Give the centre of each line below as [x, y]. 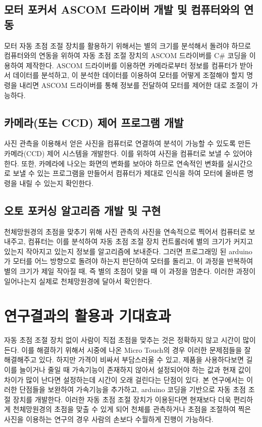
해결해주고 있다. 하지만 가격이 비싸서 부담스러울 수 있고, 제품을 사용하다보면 [124, 360]
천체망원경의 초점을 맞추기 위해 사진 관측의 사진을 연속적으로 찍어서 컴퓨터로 [125, 231]
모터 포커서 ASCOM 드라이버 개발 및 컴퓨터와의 [122, 9]
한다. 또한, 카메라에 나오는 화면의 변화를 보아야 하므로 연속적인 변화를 [114, 163]
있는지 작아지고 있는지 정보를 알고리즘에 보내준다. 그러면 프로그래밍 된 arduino [128, 251]
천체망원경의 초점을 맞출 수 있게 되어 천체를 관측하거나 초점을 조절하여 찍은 [132, 409]
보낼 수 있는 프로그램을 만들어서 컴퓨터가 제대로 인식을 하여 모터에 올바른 [129, 173]
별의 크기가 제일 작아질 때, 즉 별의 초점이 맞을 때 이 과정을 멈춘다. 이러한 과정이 [130, 271]
